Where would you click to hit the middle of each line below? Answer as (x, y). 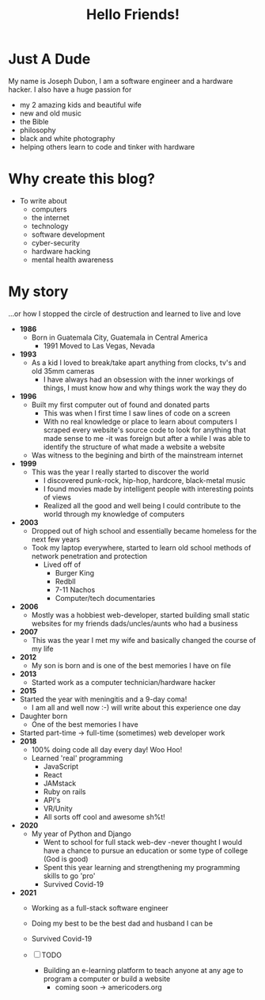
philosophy (38, 130)
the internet (50, 217)
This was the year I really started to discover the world (120, 472)
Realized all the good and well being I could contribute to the (142, 505)
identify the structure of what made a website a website (134, 447)
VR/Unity (58, 808)
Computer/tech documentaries (105, 598)
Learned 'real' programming (77, 758)
